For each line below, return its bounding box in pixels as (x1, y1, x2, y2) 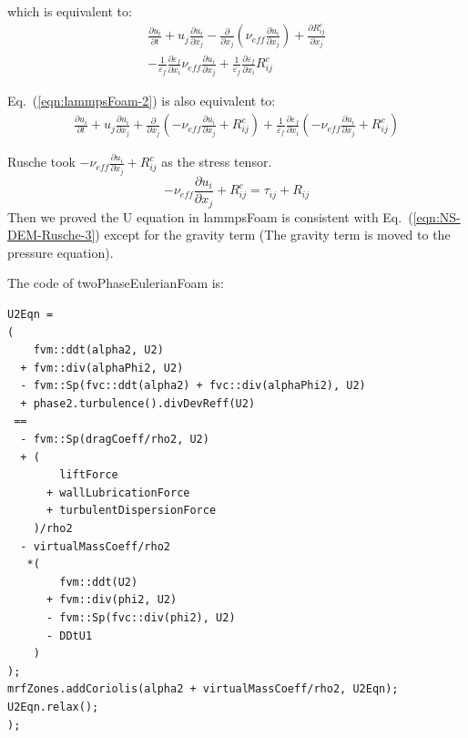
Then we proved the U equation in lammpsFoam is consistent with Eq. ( (7, 207, 413, 226)
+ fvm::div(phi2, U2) (46, 593, 178, 607)
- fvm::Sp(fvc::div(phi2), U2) (46, 611, 236, 624)
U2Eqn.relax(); (7, 700, 99, 713)
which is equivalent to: (7, 2, 132, 20)
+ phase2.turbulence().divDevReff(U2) (20, 396, 256, 410)
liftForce (59, 468, 118, 482)
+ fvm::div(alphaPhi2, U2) (20, 361, 184, 374)
